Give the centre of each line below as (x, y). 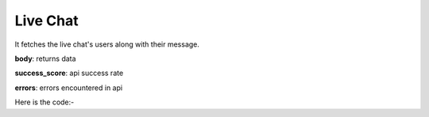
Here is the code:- (44, 102)
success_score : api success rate (69, 73)
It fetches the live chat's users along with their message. (107, 44)
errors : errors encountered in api (69, 88)
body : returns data (45, 58)
